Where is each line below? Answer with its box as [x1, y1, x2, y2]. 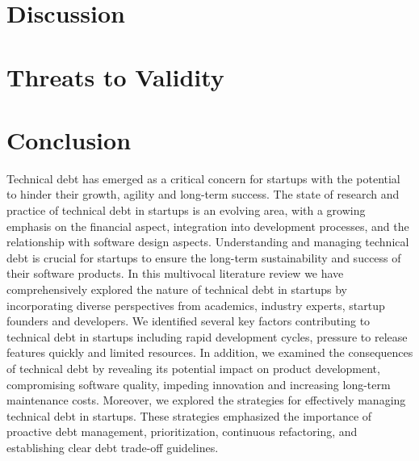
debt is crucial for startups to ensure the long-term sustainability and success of [6, 249, 401, 266]
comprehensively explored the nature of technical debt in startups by [6, 281, 347, 298]
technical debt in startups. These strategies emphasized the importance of [6, 407, 372, 424]
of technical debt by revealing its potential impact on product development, [6, 360, 380, 376]
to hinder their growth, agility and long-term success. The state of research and [6, 186, 400, 203]
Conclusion [6, 123, 132, 156]
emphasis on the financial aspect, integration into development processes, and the [6, 217, 409, 234]
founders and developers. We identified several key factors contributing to [6, 312, 371, 329]
